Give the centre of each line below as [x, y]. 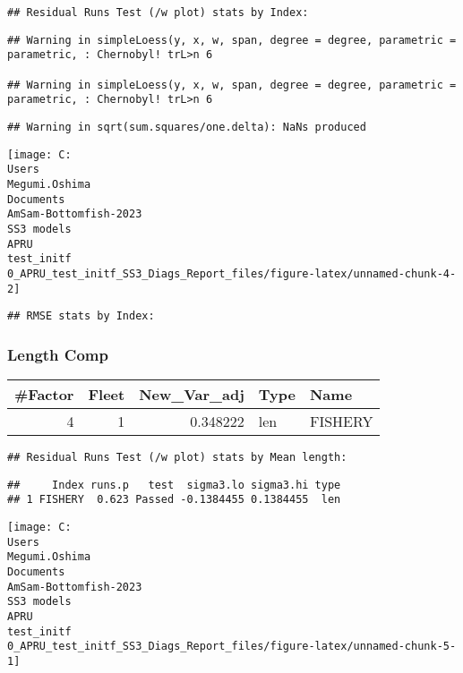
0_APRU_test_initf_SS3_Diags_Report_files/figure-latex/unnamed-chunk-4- [232, 273]
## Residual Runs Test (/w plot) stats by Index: [158, 13]
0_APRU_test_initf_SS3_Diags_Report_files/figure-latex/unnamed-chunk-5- [232, 647]
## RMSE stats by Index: [81, 316]
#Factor [44, 395]
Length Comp [58, 354]
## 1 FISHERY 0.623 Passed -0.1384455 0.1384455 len [174, 500]
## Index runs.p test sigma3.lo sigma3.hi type [174, 485]
